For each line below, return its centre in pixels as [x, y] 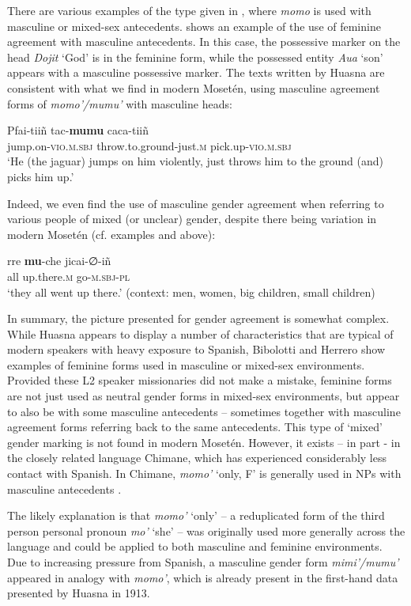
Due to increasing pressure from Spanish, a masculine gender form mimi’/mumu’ [203, 562]
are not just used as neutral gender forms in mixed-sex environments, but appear [204, 396]
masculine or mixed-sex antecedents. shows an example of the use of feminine [194, 26]
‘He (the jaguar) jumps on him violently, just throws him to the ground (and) [196, 161]
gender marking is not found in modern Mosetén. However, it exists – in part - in [204, 442]
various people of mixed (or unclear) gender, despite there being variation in [192, 219]
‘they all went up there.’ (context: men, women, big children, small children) [191, 292]
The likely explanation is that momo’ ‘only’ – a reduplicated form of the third [196, 515]
